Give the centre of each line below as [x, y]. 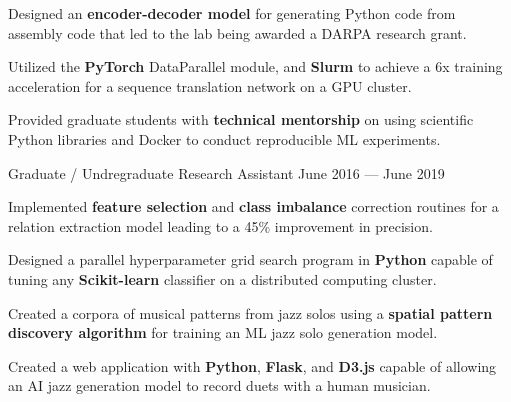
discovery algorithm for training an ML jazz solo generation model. [223, 332]
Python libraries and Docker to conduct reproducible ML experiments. [224, 138]
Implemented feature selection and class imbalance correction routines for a [253, 206]
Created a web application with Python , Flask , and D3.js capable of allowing [252, 365]
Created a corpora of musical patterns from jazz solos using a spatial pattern [250, 312]
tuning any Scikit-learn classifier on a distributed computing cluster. [222, 278]
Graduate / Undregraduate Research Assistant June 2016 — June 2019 [226, 172]
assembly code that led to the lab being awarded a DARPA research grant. [237, 32]
